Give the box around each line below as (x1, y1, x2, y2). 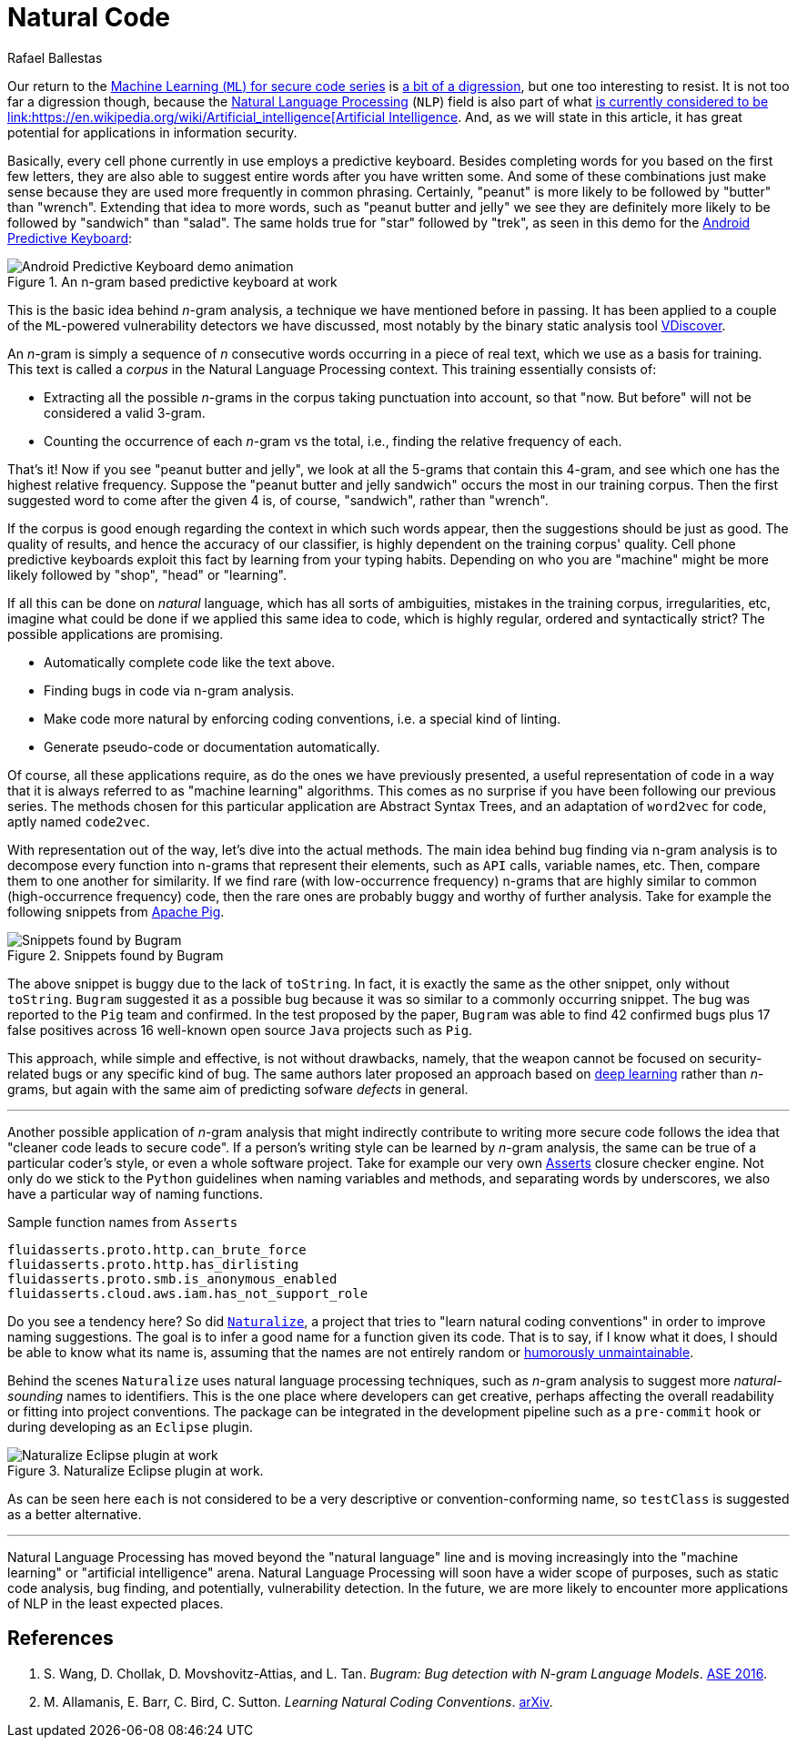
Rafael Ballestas (7, 49, 103, 66)
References (7, 1627, 114, 1650)
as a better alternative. (7, 1506, 142, 1522)
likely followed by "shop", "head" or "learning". (7, 566, 288, 583)
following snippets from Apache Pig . (7, 903, 225, 919)
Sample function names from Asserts (7, 1213, 238, 1230)
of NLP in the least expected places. (7, 1595, 224, 1611)
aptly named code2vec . (7, 813, 150, 829)
